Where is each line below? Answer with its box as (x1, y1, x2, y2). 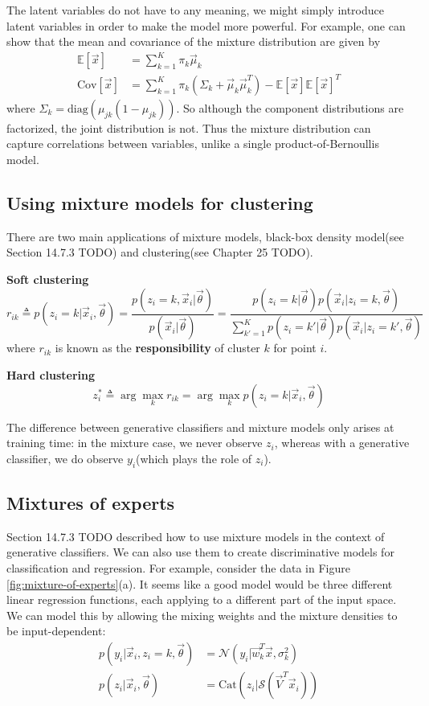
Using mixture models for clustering (6, 191, 313, 215)
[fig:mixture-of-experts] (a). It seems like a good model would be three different (6, 575, 393, 592)
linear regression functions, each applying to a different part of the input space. (6, 591, 397, 608)
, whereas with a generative (274, 434, 410, 451)
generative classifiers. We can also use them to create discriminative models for (6, 544, 394, 560)
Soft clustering (6, 271, 89, 288)
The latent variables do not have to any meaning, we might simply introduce (6, 2, 384, 18)
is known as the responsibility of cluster (55, 339, 260, 356)
